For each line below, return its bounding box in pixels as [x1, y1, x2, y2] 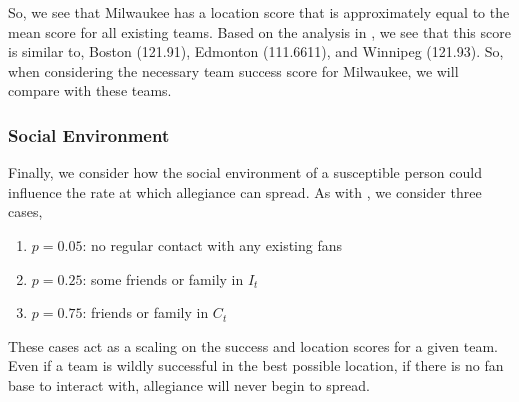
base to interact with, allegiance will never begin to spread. [8, 374, 370, 395]
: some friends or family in [82, 268, 244, 289]
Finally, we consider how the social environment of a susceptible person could [8, 162, 482, 183]
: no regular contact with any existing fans [82, 234, 343, 255]
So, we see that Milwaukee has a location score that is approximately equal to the [8, 2, 510, 22]
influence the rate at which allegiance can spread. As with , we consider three [8, 181, 482, 202]
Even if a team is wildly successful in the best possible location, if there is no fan [8, 355, 504, 376]
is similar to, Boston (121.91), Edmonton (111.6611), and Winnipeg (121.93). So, [8, 41, 504, 62]
